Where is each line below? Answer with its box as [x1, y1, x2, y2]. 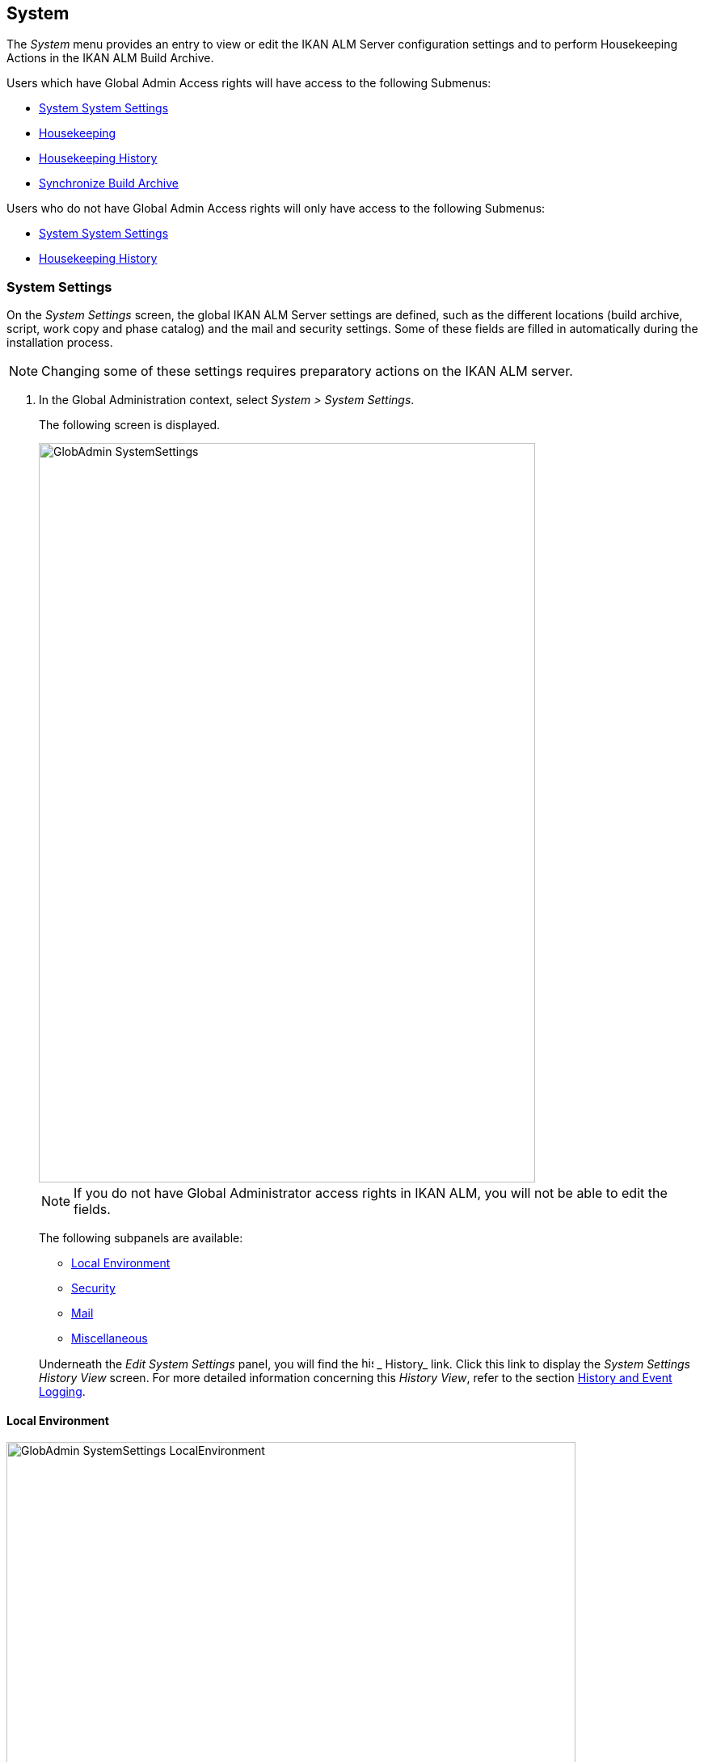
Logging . [39, 1385, 86, 1399]
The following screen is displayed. [39, 418, 221, 432]
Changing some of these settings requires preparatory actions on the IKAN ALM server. [41, 363, 573, 380]
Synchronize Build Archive [39, 176, 179, 191]
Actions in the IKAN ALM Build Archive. [6, 51, 214, 65]
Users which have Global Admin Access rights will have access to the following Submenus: [6, 76, 491, 91]
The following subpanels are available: [39, 1231, 243, 1246]
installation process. [6, 335, 113, 350]
